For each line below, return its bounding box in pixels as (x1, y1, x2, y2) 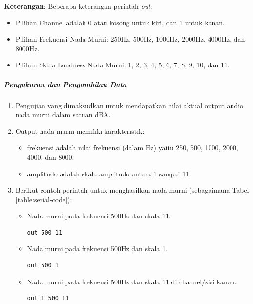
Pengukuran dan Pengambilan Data (4, 79, 127, 89)
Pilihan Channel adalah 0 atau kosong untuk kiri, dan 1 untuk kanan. (15, 17, 225, 27)
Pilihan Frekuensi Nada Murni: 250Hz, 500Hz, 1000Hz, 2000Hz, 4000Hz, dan (15, 34, 245, 44)
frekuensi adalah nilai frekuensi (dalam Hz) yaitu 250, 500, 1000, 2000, (27, 142, 238, 152)
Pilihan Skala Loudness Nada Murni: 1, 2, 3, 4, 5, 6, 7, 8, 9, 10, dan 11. (15, 60, 230, 70)
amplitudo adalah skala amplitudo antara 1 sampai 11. (27, 168, 191, 178)
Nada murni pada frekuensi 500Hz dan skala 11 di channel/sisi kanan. (27, 276, 237, 286)
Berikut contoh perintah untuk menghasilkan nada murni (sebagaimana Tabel (15, 185, 249, 195)
